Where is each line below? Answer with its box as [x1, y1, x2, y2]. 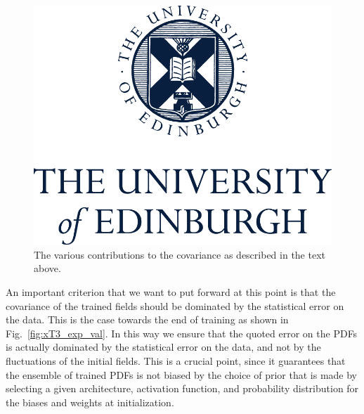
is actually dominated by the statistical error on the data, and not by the [6, 339, 321, 354]
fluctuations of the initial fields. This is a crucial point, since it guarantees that [6, 354, 346, 368]
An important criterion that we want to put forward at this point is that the [6, 285, 336, 299]
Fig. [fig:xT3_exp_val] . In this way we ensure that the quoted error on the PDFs [6, 325, 358, 340]
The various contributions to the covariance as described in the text [34, 247, 326, 261]
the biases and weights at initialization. [6, 394, 174, 409]
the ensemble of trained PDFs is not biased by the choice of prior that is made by [6, 367, 358, 382]
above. [34, 261, 61, 276]
